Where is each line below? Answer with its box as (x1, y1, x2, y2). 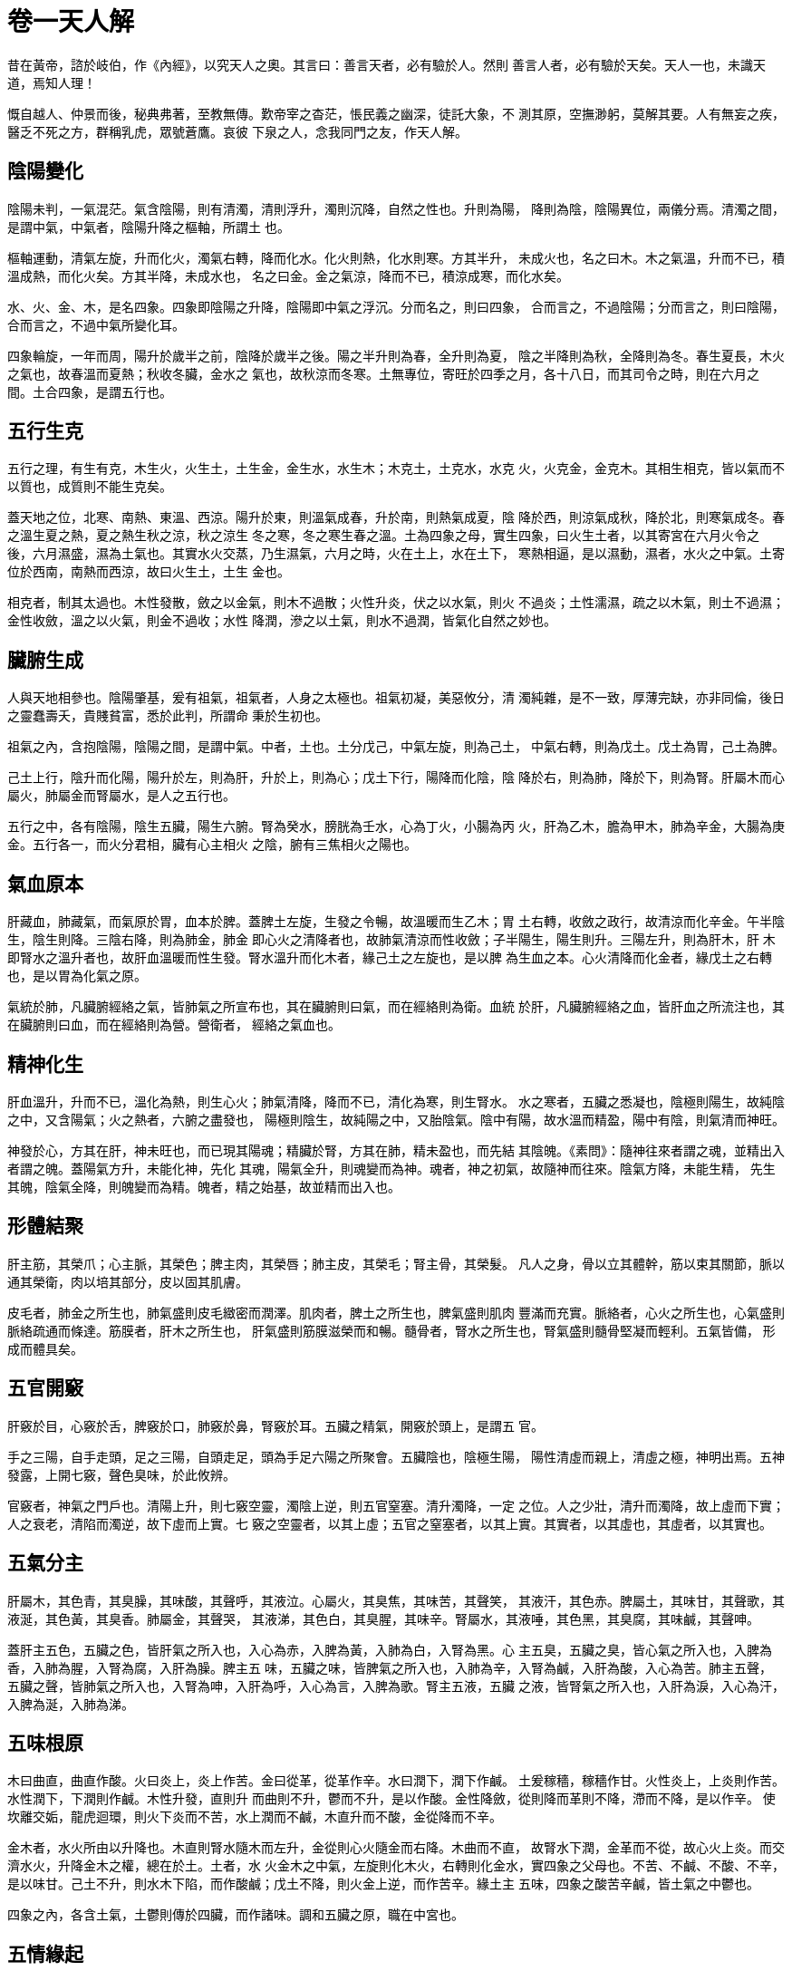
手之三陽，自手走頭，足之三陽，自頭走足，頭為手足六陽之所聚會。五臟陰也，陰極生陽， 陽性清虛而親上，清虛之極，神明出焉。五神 (7, 1448, 785, 1464)
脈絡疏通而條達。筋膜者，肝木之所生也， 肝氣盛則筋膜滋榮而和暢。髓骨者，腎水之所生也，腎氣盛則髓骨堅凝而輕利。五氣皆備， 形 (7, 1322, 776, 1338)
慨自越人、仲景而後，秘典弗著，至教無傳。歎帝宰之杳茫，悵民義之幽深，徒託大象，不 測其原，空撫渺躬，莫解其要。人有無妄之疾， (7, 105, 785, 121)
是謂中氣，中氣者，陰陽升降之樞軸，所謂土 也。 (7, 218, 290, 235)
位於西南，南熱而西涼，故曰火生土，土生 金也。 (7, 564, 290, 580)
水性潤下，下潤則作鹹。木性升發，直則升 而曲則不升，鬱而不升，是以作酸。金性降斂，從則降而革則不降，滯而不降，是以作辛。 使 (7, 1791, 776, 1807)
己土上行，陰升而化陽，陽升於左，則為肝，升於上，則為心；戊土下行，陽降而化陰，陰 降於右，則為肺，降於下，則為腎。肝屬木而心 (7, 769, 785, 786)
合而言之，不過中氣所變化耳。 (7, 316, 185, 333)
